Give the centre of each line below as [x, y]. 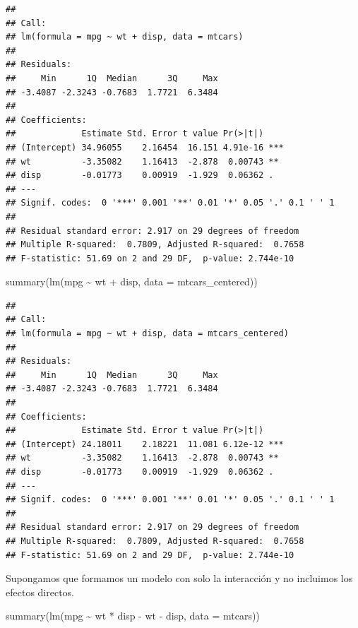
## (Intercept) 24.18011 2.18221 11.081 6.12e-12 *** [145, 444]
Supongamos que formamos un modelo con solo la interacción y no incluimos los [179, 578]
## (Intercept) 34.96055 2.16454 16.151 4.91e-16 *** [145, 147]
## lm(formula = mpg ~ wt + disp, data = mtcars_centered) [147, 334]
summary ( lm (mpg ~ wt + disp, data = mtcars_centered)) [132, 282]
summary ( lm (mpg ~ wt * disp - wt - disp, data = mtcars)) [133, 616]
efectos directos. [40, 592]
